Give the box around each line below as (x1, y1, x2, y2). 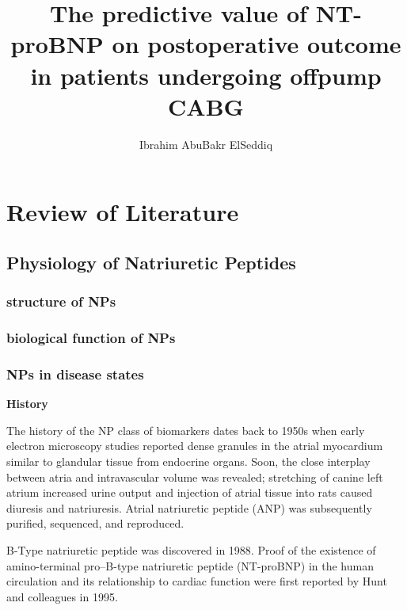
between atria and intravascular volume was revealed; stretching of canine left (6, 468, 383, 485)
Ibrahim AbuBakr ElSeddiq (139, 135, 273, 152)
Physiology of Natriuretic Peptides (6, 250, 296, 274)
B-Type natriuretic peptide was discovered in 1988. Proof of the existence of (6, 541, 376, 558)
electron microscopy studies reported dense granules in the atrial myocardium (6, 437, 383, 454)
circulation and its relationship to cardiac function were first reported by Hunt (6, 573, 387, 589)
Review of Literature (6, 196, 239, 228)
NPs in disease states (6, 364, 144, 383)
